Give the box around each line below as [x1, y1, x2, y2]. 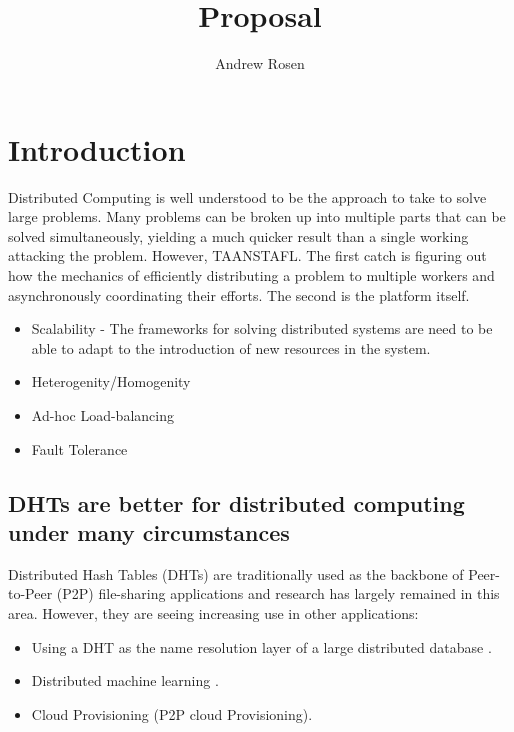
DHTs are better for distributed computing [8, 487, 465, 518]
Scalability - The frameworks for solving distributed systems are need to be [31, 318, 493, 339]
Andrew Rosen [215, 53, 305, 74]
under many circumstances [8, 516, 290, 547]
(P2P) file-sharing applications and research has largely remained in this [56, 583, 500, 604]
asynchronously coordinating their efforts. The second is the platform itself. [8, 284, 470, 305]
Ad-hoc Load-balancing [31, 405, 174, 425]
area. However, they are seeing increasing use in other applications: [8, 602, 419, 623]
